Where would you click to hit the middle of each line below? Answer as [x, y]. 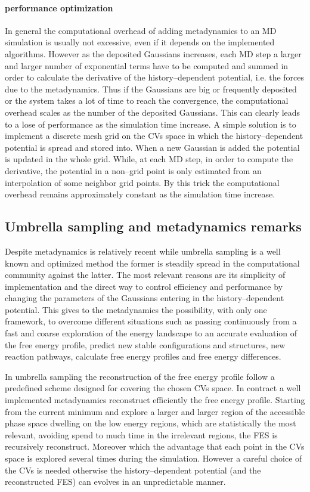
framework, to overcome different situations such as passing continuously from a [151, 321]
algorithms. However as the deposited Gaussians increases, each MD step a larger [153, 53]
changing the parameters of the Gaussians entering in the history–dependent [145, 298]
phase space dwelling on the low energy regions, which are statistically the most [151, 423]
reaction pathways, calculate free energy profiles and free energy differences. [143, 356]
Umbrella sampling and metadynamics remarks [153, 226]
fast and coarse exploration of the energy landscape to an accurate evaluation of [151, 333]
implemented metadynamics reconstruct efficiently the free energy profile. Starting [155, 400]
